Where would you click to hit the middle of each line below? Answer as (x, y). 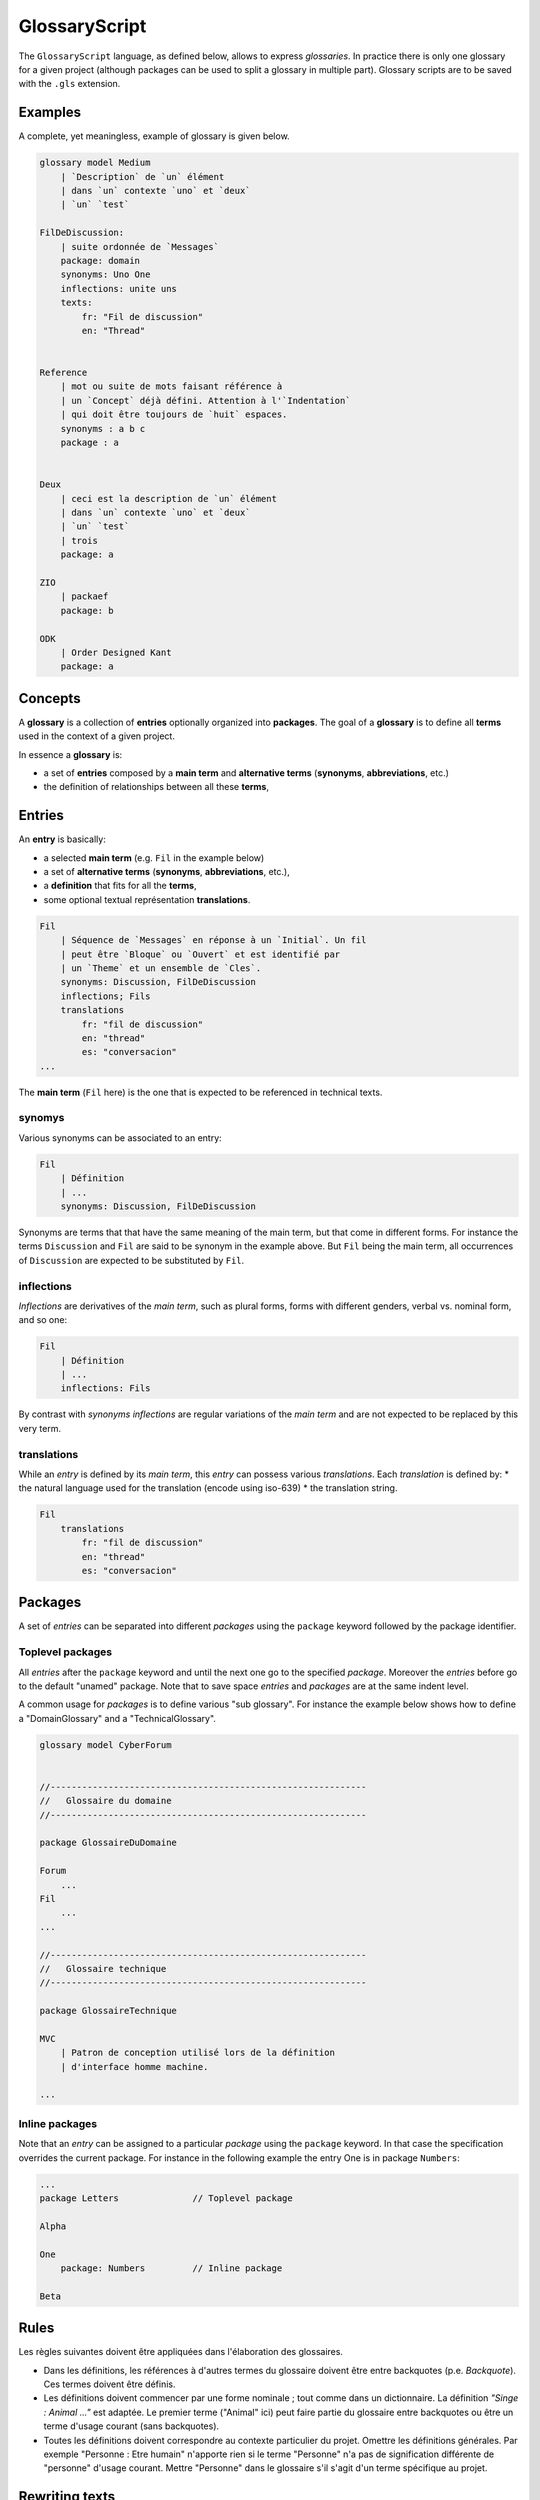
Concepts (49, 698)
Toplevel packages (65, 1652)
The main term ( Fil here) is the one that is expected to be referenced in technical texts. (200, 1092)
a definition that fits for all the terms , (120, 886)
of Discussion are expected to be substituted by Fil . (131, 1260)
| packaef (84, 596)
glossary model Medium (95, 163)
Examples (50, 112)
